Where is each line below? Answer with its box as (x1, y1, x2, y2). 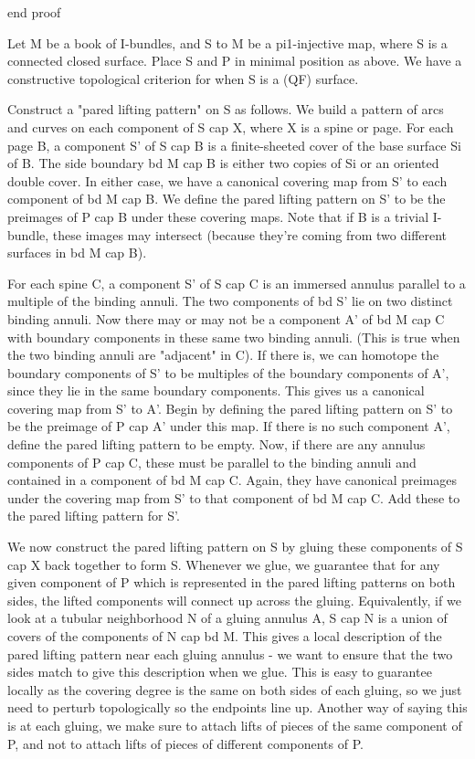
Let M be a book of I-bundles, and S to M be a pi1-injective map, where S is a (7, 33, 448, 52)
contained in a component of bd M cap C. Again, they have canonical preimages (7, 470, 458, 490)
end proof (7, 3, 61, 21)
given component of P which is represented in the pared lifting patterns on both (7, 573, 456, 592)
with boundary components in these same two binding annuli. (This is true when (7, 327, 460, 346)
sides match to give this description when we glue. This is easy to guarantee (7, 662, 432, 681)
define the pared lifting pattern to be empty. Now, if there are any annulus (7, 435, 426, 454)
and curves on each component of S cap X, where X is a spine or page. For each (7, 117, 454, 136)
